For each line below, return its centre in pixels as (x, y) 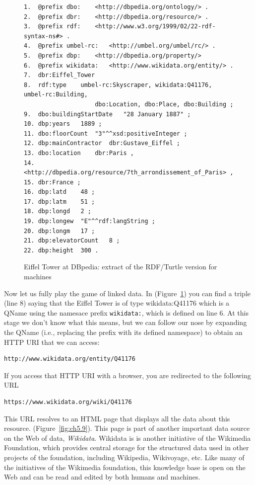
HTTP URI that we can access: (52, 342)
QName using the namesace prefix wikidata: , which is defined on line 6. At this (126, 312)
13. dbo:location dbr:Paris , (79, 153)
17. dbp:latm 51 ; (60, 202)
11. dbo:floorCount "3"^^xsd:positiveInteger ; (106, 133)
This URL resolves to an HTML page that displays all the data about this (117, 418)
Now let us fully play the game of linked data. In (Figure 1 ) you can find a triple (127, 293)
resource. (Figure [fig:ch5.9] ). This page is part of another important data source (127, 428)
